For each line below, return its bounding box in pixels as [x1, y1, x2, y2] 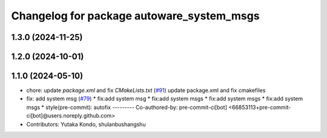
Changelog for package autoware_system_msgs [11, 9, 260, 22]
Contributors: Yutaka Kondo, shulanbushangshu [26, 120, 146, 128]
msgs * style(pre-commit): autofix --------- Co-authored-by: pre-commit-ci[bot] [26, 103, 227, 111]
